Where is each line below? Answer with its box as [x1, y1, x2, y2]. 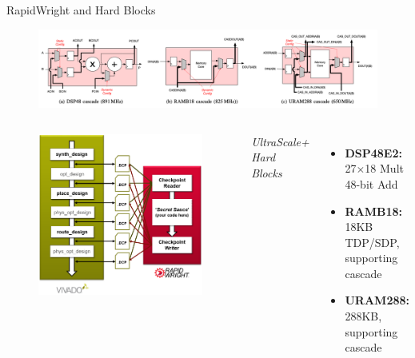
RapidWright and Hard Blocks [6, 2, 156, 18]
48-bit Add [345, 175, 398, 192]
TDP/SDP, [345, 233, 400, 250]
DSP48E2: [345, 144, 402, 161]
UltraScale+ [251, 133, 309, 149]
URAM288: [345, 292, 409, 308]
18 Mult [365, 160, 404, 177]
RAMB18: [345, 202, 403, 219]
